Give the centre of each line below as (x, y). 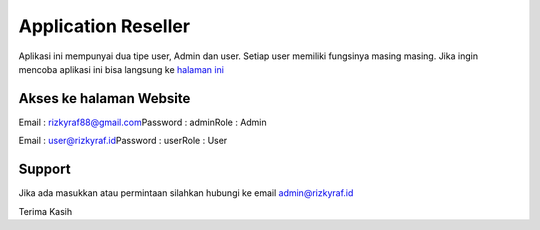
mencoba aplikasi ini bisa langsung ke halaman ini (121, 69)
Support (44, 169)
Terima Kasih (45, 211)
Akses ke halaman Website (104, 98)
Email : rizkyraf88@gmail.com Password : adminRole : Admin (142, 122)
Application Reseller (104, 26)
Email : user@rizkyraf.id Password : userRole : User (123, 141)
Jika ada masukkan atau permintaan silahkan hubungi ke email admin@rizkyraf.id (186, 193)
